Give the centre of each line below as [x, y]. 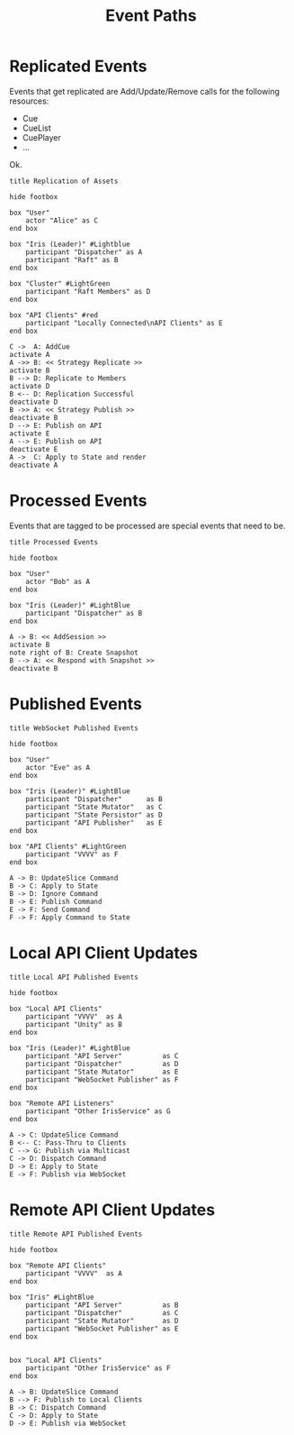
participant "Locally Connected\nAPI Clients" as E [124, 323]
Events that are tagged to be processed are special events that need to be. [147, 526]
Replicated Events [78, 66]
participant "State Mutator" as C [94, 807]
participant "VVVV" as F [72, 854]
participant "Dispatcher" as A [84, 252]
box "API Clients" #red [54, 315]
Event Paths [151, 16]
